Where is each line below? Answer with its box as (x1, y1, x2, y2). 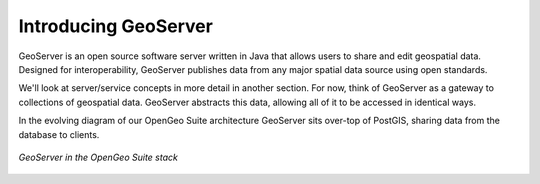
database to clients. (18, 128, 100, 140)
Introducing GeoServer (18, 15, 214, 37)
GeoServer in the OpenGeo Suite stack (18, 151, 179, 163)
